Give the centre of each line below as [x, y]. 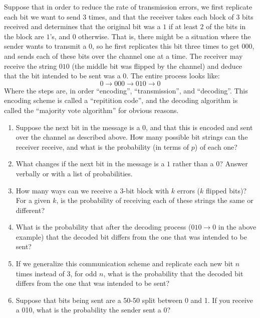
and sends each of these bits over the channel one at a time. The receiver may [123, 56]
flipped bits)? [226, 190]
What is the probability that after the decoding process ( [103, 227]
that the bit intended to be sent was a [62, 76]
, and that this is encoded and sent [199, 127]
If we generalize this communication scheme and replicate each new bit [124, 263]
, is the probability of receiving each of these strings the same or [155, 200]
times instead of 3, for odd [56, 273]
